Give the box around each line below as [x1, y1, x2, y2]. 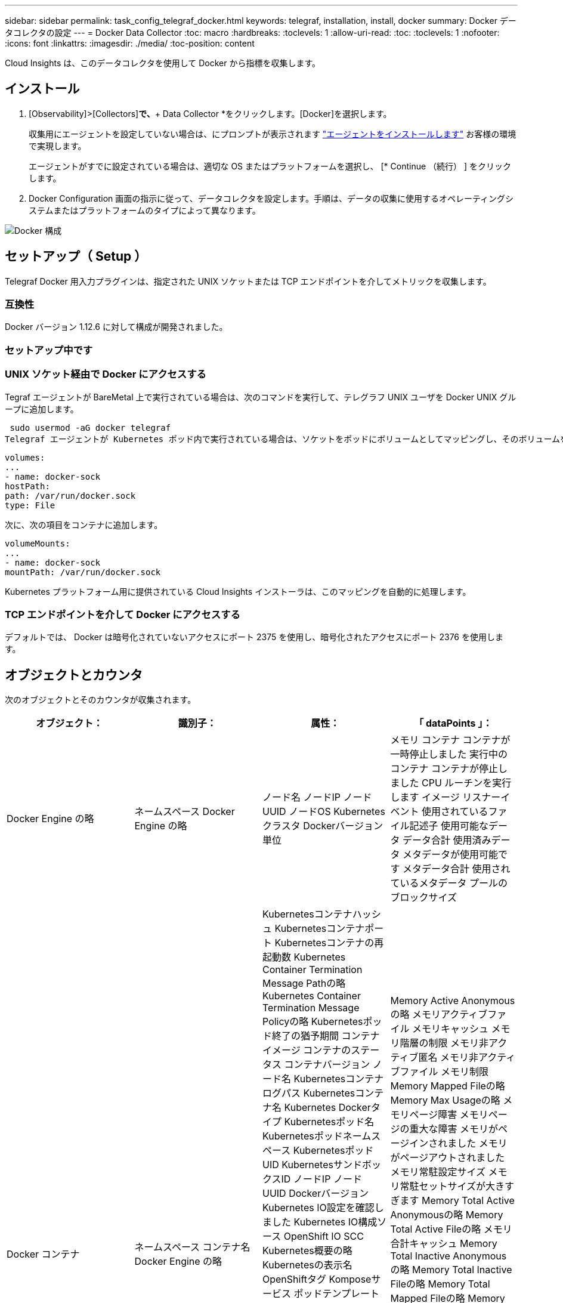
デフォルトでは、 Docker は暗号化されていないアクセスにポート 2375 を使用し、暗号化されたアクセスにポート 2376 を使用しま [5, 632, 503, 643]
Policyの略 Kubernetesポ [262, 1015, 373, 1028]
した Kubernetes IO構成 [272, 1216, 378, 1228]
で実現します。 [29, 140, 86, 151]
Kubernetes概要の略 [262, 1245, 352, 1257]
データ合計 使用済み [403, 834, 491, 847]
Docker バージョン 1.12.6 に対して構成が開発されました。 [5, 322, 228, 332]
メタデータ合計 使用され [403, 863, 511, 875]
